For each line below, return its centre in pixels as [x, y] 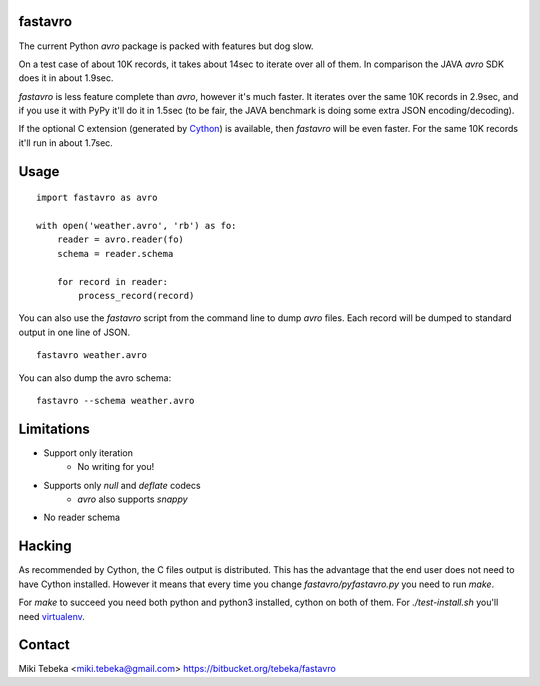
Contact [44, 645]
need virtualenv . [51, 616]
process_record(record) [136, 295]
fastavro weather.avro [92, 355]
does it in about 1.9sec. [66, 78]
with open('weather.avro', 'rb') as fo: [136, 226]
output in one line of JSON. [74, 332]
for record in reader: [112, 281]
